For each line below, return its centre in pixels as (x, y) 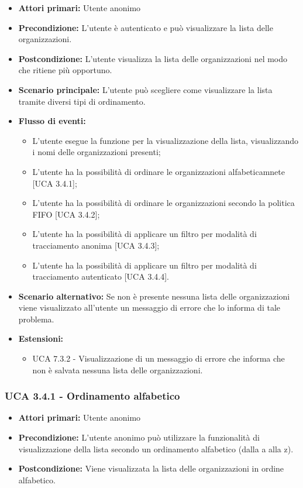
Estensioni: (41, 338)
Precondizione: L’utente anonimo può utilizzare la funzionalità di (139, 437)
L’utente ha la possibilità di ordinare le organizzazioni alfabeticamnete (159, 171)
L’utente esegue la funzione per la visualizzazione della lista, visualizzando (165, 140)
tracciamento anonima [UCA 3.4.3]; (96, 245)
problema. (36, 319)
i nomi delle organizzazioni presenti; (97, 152)
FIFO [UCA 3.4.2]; (66, 214)
